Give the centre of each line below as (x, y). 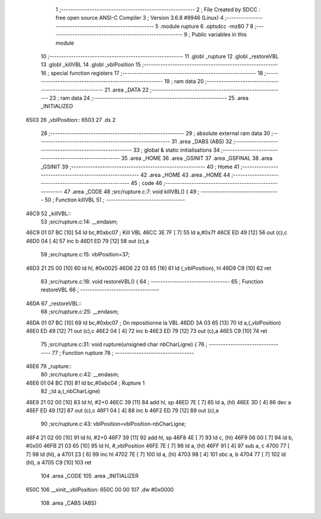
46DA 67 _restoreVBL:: (54, 303)
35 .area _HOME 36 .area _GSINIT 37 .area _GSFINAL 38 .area (197, 158)
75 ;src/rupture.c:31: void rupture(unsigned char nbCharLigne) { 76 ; (124, 344)
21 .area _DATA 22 (127, 90)
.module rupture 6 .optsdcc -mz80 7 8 (207, 26)
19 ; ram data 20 (184, 81)
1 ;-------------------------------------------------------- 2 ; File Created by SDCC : (158, 10)
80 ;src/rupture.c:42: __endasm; (80, 375)
